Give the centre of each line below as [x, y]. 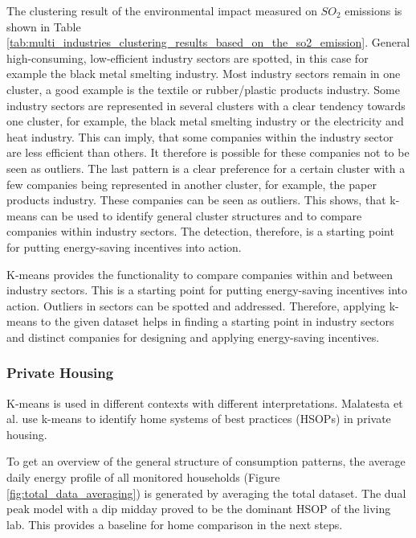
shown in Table [44, 26]
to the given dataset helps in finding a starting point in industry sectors [217, 321]
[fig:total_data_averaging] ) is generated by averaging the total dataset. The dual [206, 493]
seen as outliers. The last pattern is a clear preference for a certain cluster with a [206, 168]
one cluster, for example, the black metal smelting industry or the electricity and [205, 121]
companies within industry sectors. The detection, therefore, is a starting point [200, 231]
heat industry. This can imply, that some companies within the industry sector [200, 136]
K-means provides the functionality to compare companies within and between [200, 274]
